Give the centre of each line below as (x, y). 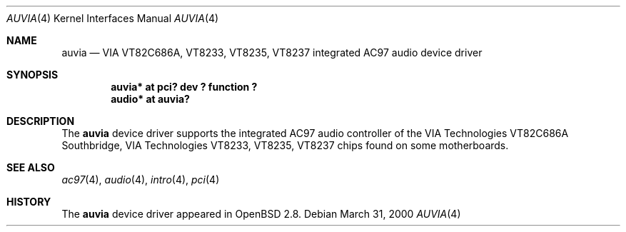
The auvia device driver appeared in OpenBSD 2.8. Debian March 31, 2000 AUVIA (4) (261, 214)
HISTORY (29, 202)
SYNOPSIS (32, 75)
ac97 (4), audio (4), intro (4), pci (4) (141, 180)
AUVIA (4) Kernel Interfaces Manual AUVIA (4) (113, 18)
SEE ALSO (31, 167)
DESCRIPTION (41, 121)
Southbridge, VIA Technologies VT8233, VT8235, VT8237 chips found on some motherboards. (285, 145)
